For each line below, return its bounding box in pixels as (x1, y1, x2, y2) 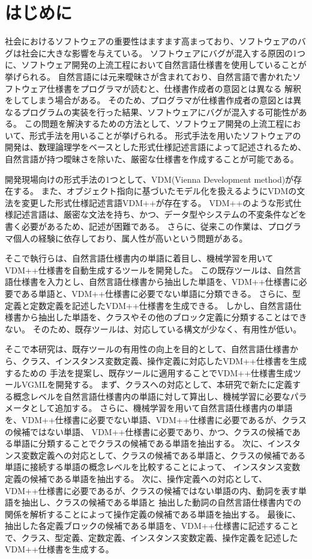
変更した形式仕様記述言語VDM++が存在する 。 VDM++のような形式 (21, 196, 293, 209)
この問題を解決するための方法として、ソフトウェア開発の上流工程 (24, 117, 284, 130)
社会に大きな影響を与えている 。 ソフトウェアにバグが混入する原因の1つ (21, 46, 305, 59)
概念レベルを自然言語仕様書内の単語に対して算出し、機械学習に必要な (13, 389, 290, 402)
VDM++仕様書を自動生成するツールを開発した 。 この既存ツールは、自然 (5, 263, 293, 276)
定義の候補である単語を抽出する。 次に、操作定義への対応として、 (5, 472, 267, 484)
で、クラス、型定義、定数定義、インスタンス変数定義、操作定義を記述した (5, 531, 298, 543)
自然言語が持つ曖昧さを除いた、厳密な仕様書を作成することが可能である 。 (5, 153, 299, 165)
